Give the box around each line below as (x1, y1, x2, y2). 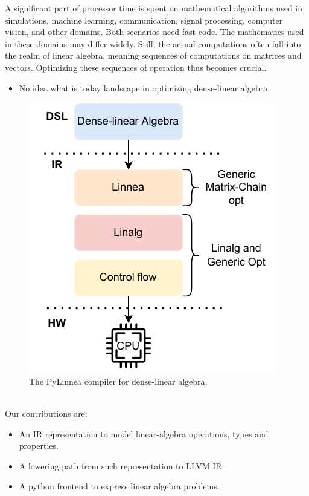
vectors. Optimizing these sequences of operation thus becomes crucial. (5, 60, 267, 73)
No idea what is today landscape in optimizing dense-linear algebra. (19, 81, 270, 94)
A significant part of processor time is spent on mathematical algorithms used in (5, 2, 303, 14)
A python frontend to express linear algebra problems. (19, 480, 220, 492)
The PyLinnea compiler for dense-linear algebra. (29, 374, 208, 387)
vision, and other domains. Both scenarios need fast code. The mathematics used (5, 25, 304, 38)
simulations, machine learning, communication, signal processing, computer (5, 13, 283, 26)
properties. (19, 439, 59, 452)
